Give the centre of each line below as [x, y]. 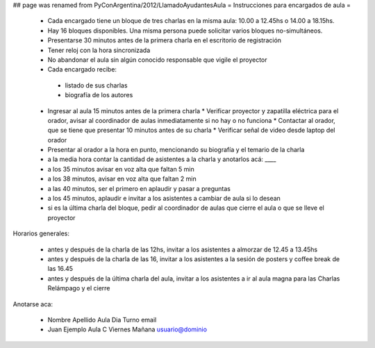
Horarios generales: [41, 233]
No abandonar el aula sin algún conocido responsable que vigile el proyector [157, 60]
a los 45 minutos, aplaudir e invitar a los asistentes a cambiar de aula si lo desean [164, 199]
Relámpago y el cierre [79, 288]
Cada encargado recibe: [82, 69]
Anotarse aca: [33, 304]
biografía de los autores [99, 95]
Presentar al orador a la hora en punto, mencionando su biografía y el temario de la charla [176, 150]
